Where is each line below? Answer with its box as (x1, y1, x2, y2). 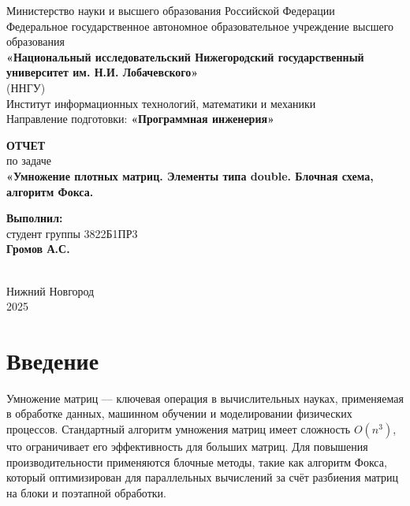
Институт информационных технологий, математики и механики (6, 95, 316, 111)
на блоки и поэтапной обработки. (6, 484, 166, 500)
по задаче (6, 152, 51, 169)
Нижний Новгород (6, 282, 95, 299)
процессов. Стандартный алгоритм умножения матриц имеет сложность (6, 421, 351, 437)
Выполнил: (6, 210, 63, 226)
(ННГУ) (6, 79, 46, 95)
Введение (6, 344, 99, 376)
